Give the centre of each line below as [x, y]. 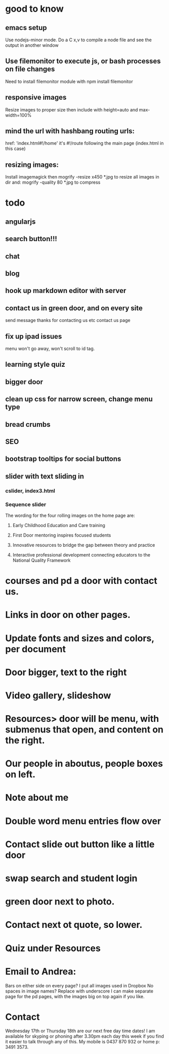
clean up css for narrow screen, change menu [79, 399]
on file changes [30, 69]
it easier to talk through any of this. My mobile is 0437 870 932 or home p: [83, 1042]
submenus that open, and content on [84, 730]
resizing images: [32, 165]
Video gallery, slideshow [58, 695]
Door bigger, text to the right [66, 672]
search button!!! [31, 239]
